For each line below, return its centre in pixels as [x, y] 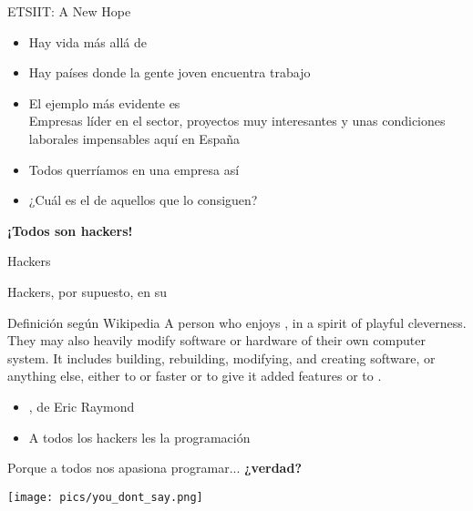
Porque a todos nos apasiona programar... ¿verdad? [154, 468]
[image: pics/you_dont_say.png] [105, 497]
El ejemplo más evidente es [104, 102]
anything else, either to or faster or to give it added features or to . [195, 376]
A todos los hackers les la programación [139, 437]
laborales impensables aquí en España [134, 138]
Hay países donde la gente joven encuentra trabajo [170, 72]
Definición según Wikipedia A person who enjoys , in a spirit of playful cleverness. [237, 322]
